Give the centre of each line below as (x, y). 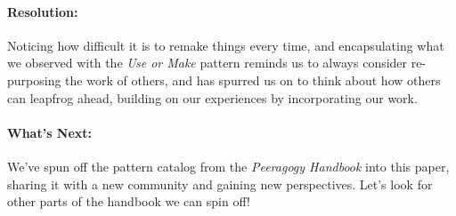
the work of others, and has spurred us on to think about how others (253, 80)
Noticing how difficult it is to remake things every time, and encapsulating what (226, 45)
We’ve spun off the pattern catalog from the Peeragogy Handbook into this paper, (228, 166)
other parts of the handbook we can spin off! (129, 201)
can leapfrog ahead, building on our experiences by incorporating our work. (212, 97)
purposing (34, 80)
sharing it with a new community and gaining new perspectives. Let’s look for (220, 184)
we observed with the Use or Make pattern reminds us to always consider (208, 63)
